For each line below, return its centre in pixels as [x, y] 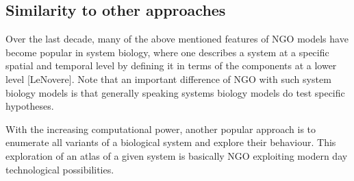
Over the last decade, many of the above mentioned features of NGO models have [177, 39]
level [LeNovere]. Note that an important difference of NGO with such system [168, 79]
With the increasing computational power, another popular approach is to [161, 129]
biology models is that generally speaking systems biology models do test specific [175, 92]
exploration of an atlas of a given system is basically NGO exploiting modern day [177, 155]
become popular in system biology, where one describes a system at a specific [167, 52]
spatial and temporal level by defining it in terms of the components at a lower [171, 65]
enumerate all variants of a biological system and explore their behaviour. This [171, 142]
